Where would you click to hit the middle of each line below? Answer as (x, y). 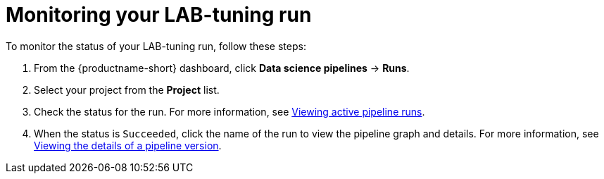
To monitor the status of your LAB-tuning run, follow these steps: (156, 46)
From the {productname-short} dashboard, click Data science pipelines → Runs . (222, 68)
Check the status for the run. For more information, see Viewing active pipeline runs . (229, 111)
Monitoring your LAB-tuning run (159, 15)
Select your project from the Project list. (127, 89)
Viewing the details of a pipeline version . (128, 145)
